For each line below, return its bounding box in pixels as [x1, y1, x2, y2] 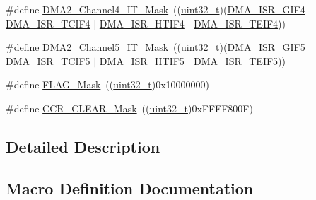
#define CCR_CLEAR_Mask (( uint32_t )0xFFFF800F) [6, 100, 253, 115]
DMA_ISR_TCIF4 [6, 16, 90, 30]
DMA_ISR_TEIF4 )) [194, 16, 286, 30]
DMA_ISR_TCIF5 [6, 53, 90, 68]
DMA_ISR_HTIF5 [99, 53, 185, 68]
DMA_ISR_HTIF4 [99, 16, 185, 30]
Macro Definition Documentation [6, 177, 254, 199]
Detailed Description [6, 135, 160, 157]
